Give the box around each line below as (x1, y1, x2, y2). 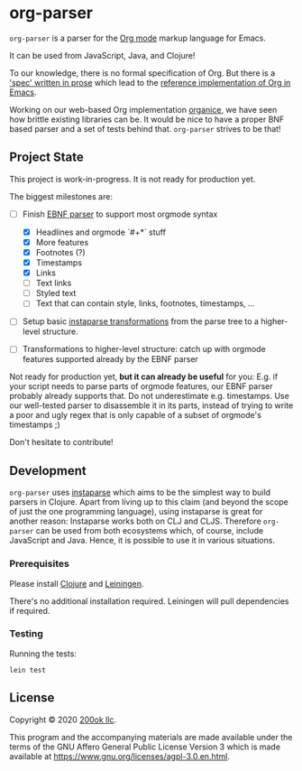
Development (9, 463, 87, 478)
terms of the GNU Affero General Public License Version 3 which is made (9, 741, 281, 752)
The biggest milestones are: (9, 190, 113, 201)
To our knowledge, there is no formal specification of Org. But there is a (9, 67, 276, 79)
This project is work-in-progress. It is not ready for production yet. (9, 173, 256, 184)
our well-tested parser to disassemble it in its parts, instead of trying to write (9, 400, 294, 411)
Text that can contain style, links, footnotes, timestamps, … (35, 298, 255, 309)
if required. (9, 605, 50, 616)
